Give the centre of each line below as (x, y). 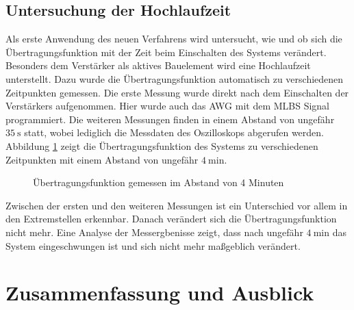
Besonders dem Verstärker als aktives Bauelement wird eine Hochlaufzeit (158, 65)
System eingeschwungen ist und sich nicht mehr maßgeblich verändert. (153, 245)
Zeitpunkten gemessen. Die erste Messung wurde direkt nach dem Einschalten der (177, 92)
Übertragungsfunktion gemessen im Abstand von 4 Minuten (159, 182)
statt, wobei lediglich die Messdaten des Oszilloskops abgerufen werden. (174, 132)
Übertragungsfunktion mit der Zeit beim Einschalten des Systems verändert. (166, 52)
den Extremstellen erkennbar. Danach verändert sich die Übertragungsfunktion (171, 219)
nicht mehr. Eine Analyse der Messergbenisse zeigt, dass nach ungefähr (154, 232)
